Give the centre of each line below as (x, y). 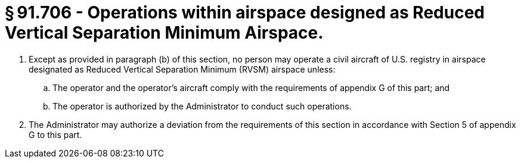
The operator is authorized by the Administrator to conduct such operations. (202, 106)
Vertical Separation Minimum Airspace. (164, 33)
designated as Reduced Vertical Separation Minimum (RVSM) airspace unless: (182, 69)
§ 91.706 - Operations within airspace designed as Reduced (245, 12)
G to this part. (55, 134)
